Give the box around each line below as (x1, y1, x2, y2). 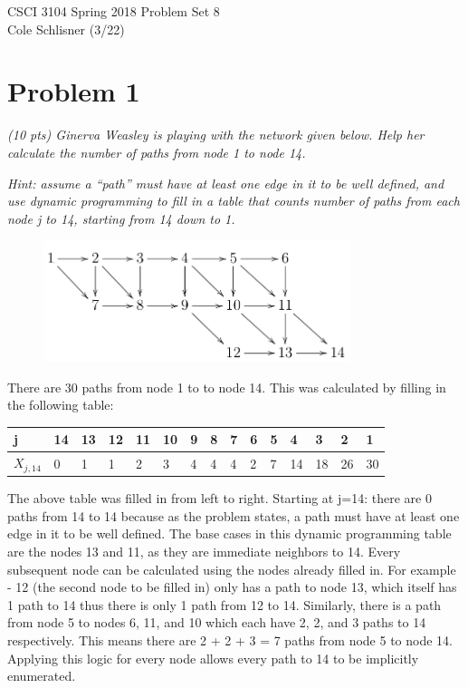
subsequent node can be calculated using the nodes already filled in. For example (7, 559, 456, 578)
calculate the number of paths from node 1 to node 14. (7, 142, 306, 161)
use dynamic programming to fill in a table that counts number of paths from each (7, 191, 460, 210)
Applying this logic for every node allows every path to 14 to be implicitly (7, 648, 419, 667)
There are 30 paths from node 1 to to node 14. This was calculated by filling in (7, 377, 446, 396)
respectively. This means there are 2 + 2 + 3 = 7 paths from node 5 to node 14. (7, 630, 453, 649)
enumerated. (7, 666, 76, 685)
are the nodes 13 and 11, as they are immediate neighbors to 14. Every (7, 541, 401, 560)
